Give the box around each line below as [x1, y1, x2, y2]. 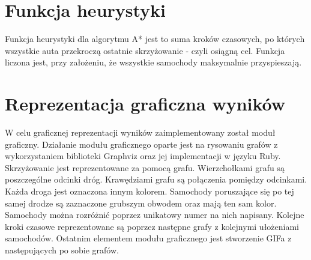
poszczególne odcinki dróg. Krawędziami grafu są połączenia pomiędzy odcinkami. [5, 173, 307, 186]
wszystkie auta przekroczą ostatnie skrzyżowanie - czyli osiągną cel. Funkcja [5, 44, 285, 56]
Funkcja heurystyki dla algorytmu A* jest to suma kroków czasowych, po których [5, 32, 305, 45]
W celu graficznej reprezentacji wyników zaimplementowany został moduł [5, 126, 276, 139]
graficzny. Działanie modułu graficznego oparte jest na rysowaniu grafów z [5, 138, 278, 150]
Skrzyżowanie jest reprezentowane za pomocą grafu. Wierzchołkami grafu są [5, 161, 285, 174]
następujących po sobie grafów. [5, 243, 119, 256]
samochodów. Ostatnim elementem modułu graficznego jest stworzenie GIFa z [5, 232, 292, 244]
